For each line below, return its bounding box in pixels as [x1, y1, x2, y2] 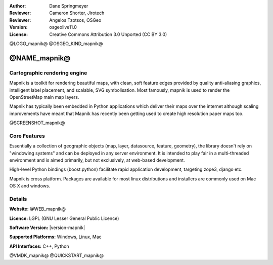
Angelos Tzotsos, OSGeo [49, 17, 102, 23]
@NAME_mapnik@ [9, 54, 71, 62]
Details [9, 195, 27, 202]
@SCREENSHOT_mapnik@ [9, 120, 65, 126]
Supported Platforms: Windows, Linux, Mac [9, 234, 102, 240]
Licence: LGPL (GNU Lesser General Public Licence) [9, 215, 119, 221]
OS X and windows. [9, 183, 51, 189]
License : [9, 31, 28, 37]
